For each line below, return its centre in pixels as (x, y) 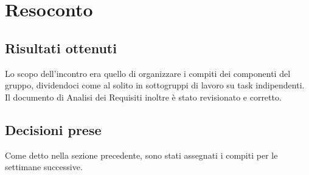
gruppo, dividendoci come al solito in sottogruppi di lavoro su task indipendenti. (155, 85)
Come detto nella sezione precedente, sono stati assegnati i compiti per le (141, 155)
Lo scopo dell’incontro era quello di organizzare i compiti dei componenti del (148, 73)
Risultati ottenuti (61, 48)
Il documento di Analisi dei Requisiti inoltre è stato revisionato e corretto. (143, 97)
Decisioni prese (53, 129)
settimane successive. (44, 167)
